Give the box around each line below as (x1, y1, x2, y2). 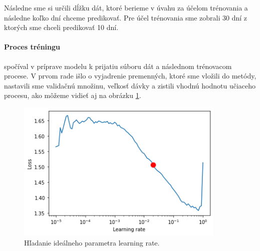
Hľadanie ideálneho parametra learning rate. (24, 237, 160, 247)
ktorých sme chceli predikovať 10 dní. (4, 22, 119, 32)
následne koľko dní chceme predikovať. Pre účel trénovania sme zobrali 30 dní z (4, 12, 247, 22)
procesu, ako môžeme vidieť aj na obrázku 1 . (4, 90, 141, 100)
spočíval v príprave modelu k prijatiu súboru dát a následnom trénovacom (4, 60, 232, 71)
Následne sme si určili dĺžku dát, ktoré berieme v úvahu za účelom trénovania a (4, 2, 248, 12)
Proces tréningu (4, 41, 61, 52)
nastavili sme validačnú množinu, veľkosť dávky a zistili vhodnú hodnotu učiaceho (4, 80, 256, 90)
